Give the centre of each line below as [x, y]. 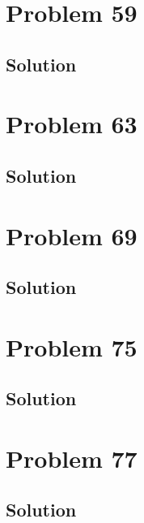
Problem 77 [72, 458]
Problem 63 [72, 124]
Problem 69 [72, 235]
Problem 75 [72, 346]
